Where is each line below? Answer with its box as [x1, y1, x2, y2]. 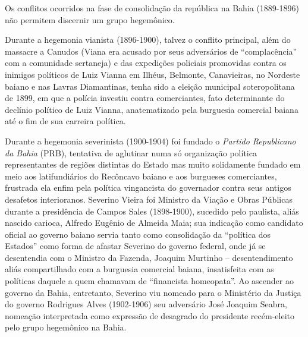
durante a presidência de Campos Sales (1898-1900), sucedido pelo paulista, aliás [5, 204, 299, 217]
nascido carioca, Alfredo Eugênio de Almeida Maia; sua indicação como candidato [5, 216, 303, 229]
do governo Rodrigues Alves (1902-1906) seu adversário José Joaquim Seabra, [5, 298, 287, 310]
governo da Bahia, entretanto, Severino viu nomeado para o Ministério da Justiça [5, 286, 301, 298]
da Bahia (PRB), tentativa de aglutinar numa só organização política [5, 146, 257, 159]
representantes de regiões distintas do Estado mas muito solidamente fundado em [5, 158, 301, 171]
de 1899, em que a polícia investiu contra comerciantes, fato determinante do [5, 92, 285, 104]
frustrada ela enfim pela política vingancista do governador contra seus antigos [5, 181, 291, 194]
